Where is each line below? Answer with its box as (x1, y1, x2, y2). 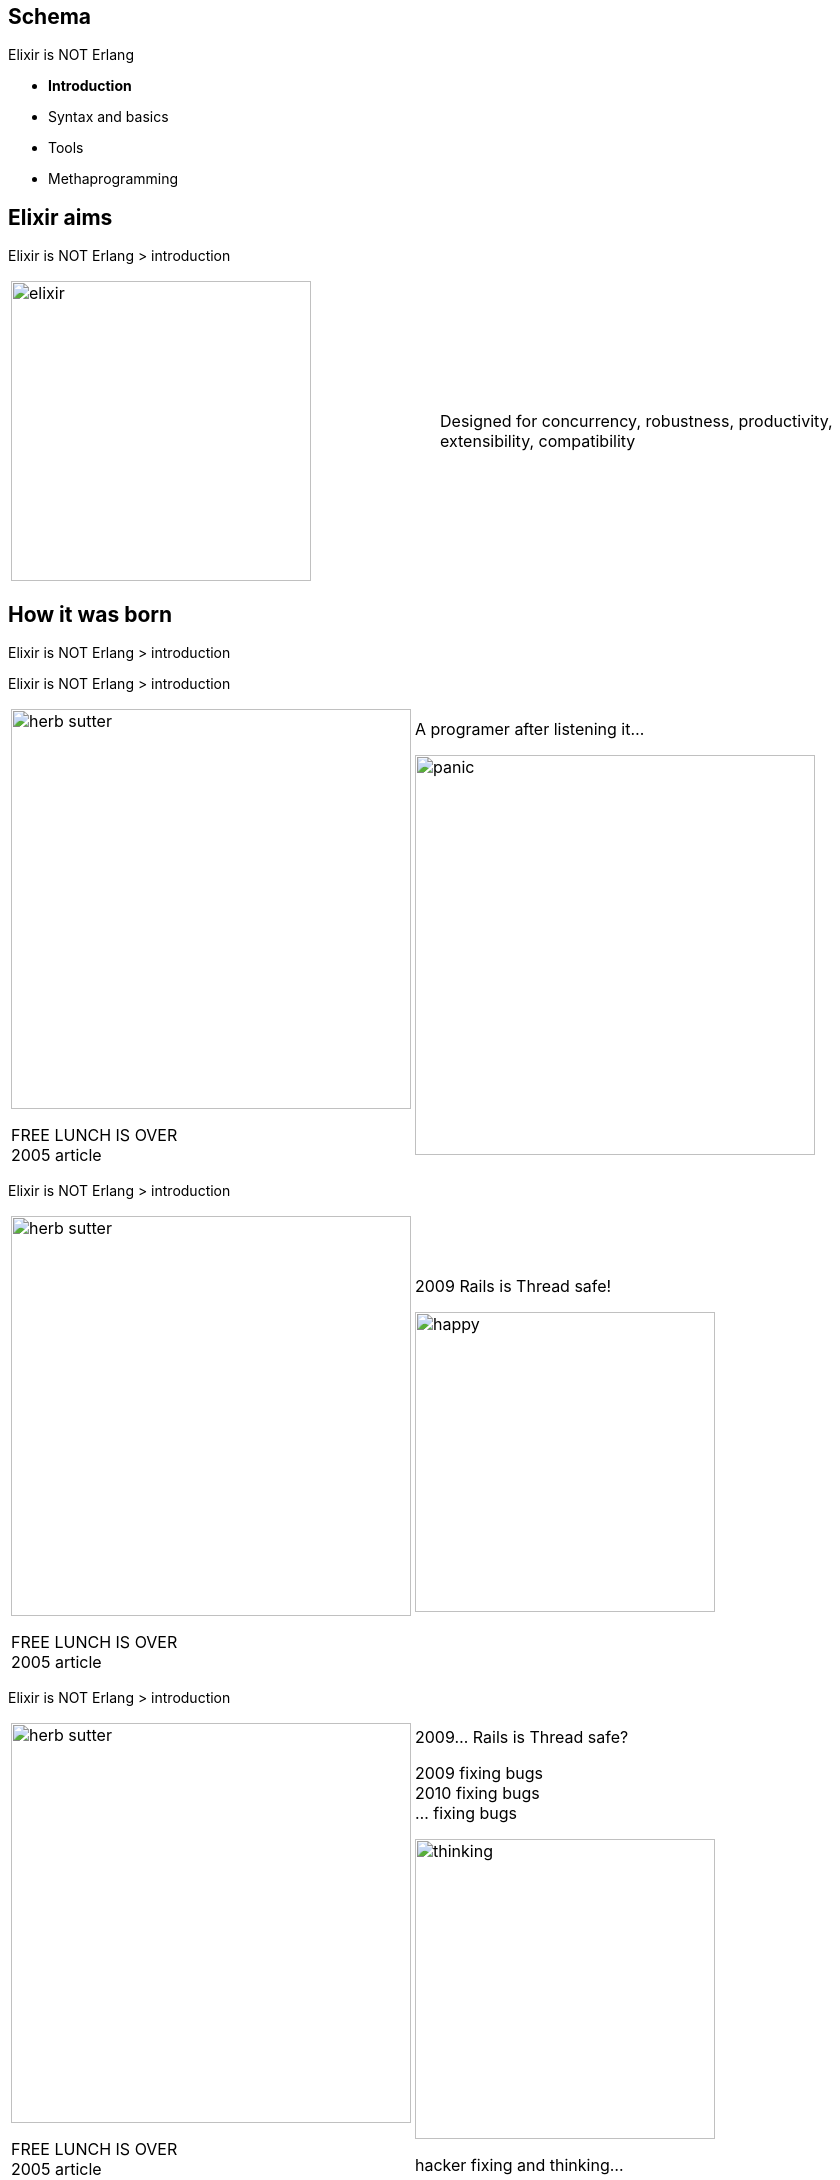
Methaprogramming (48, 170, 179, 188)
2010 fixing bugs (415, 1783, 540, 1804)
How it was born (8, 601, 173, 627)
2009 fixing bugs (415, 1763, 544, 1784)
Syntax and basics (48, 108, 169, 126)
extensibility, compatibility (440, 431, 636, 452)
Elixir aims (8, 204, 113, 230)
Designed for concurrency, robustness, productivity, (440, 411, 833, 432)
